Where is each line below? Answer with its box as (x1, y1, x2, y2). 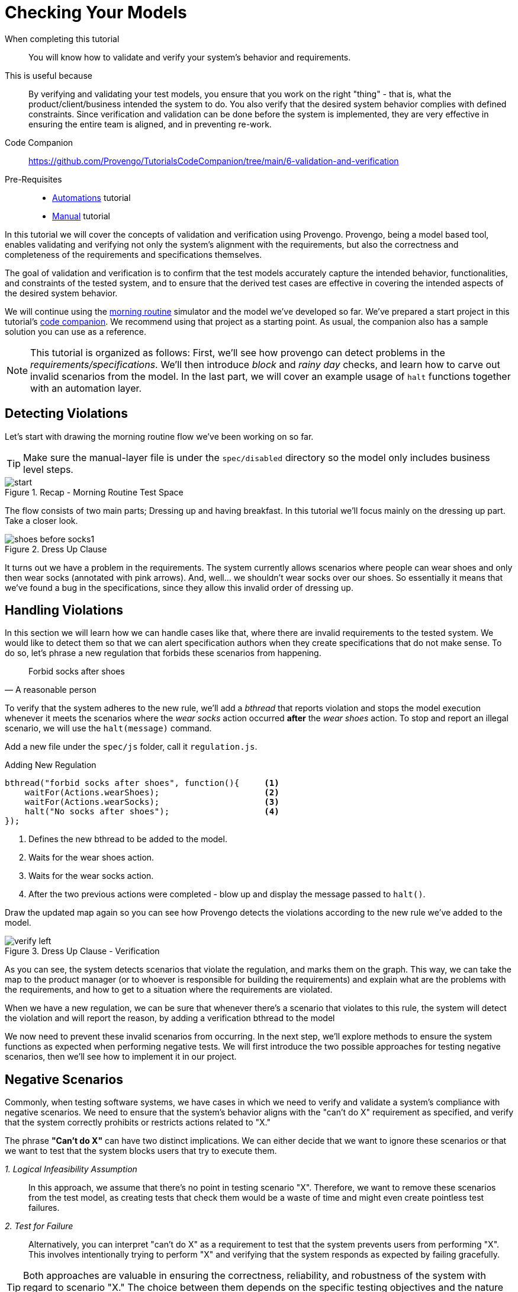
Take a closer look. (5, 515, 78, 526)
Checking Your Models (5, 2, 187, 23)
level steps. (23, 463, 73, 475)
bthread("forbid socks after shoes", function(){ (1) (5, 778, 279, 788)
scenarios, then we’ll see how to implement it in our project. (5, 1051, 237, 1062)
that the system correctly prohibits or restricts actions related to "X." (5, 1117, 271, 1128)
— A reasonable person (5, 685, 96, 695)
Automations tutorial (52, 192, 131, 203)
